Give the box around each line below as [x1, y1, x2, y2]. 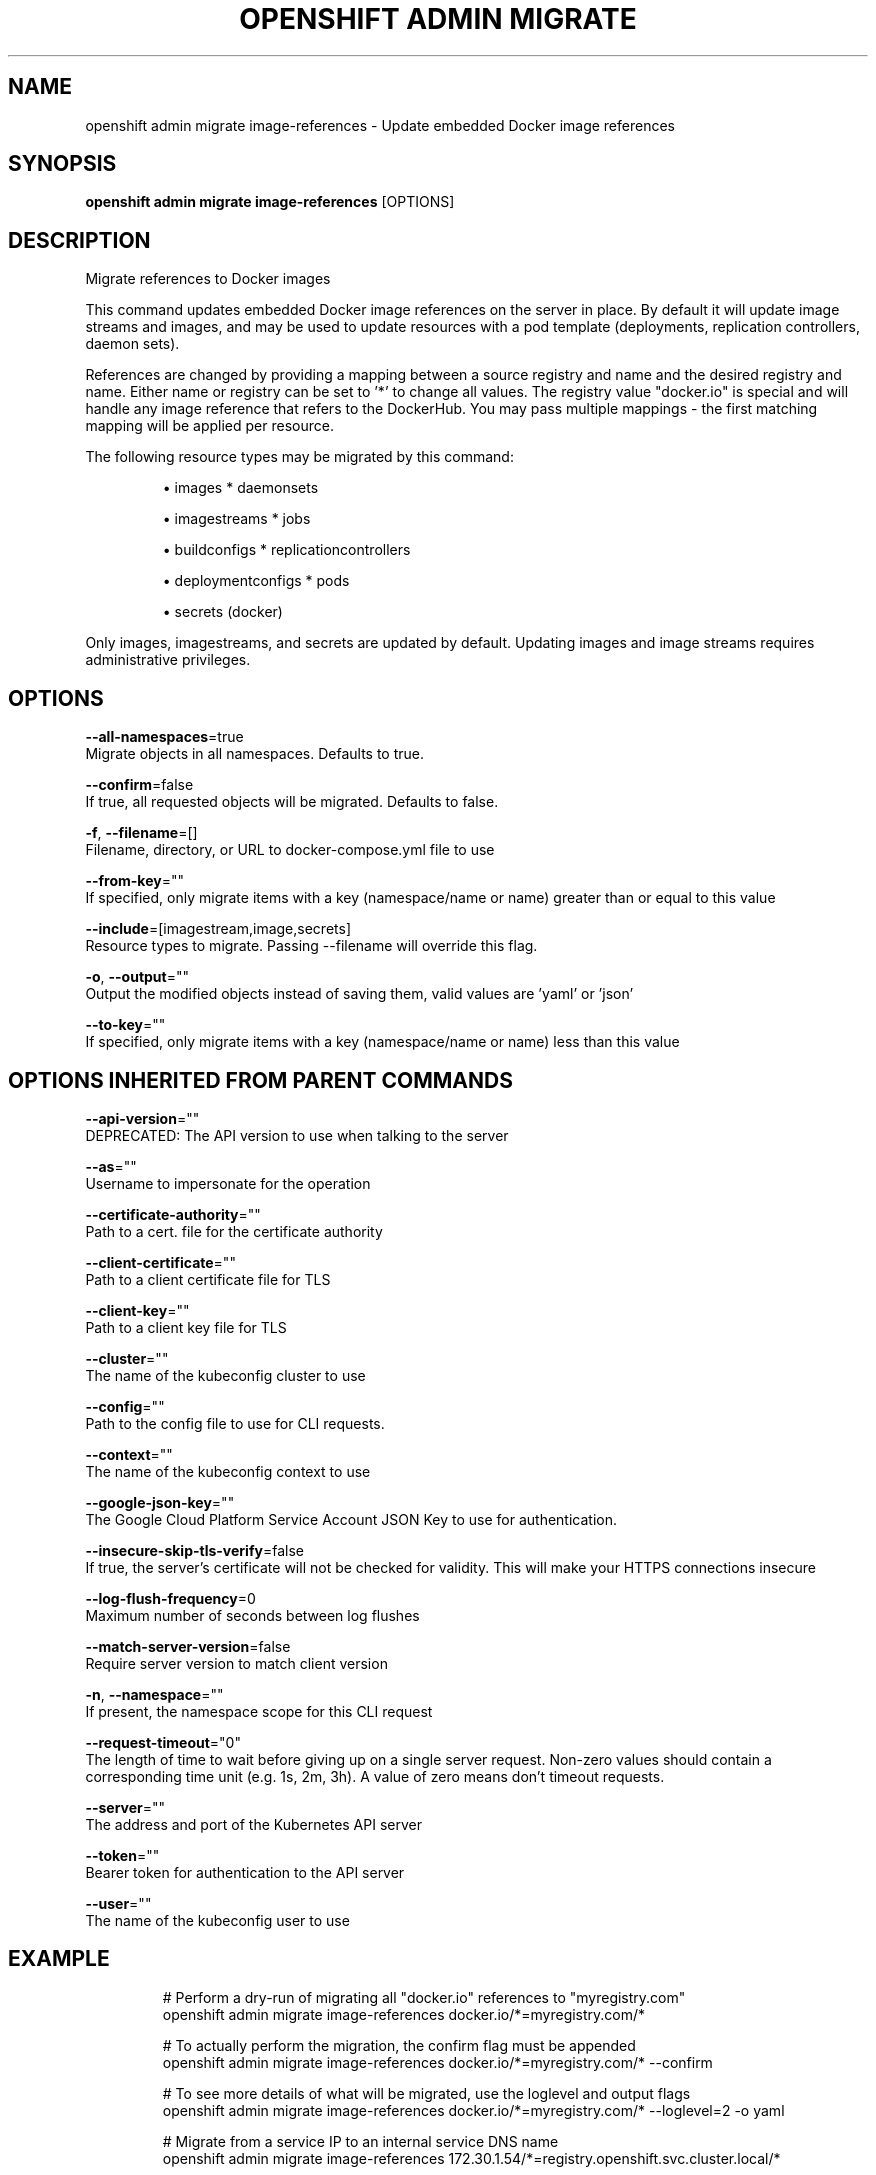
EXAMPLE [8, 1946, 110, 1972]
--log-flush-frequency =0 [85, 1589, 256, 1607]
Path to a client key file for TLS [85, 1318, 287, 1336]
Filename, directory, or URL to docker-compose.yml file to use [85, 841, 495, 859]
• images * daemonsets [162, 479, 319, 497]
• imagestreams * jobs [162, 510, 311, 528]
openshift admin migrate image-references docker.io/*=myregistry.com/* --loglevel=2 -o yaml [162, 2101, 785, 2119]
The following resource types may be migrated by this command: [85, 448, 514, 466]
